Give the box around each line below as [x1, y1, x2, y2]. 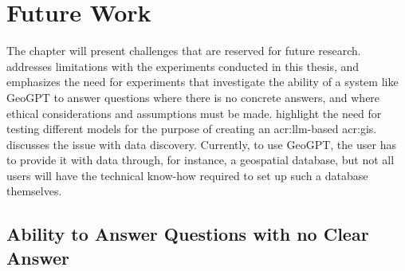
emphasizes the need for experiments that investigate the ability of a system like [6, 73, 399, 90]
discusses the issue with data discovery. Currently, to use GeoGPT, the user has [6, 135, 396, 152]
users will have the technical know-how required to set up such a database [6, 167, 368, 183]
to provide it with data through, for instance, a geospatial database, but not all [6, 151, 395, 168]
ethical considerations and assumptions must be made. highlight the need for [6, 104, 382, 121]
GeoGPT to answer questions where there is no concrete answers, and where [6, 88, 380, 105]
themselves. [6, 183, 62, 199]
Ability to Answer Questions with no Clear [6, 222, 369, 246]
